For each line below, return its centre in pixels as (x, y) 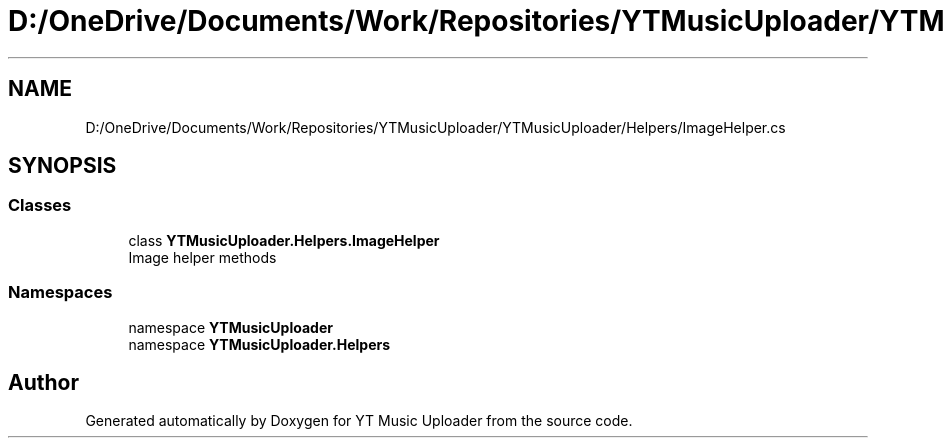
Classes (40, 205)
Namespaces (60, 292)
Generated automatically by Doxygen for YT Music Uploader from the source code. (359, 421)
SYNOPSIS (62, 166)
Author (43, 382)
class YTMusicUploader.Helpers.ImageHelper (284, 240)
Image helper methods (202, 257)
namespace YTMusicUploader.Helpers (259, 344)
